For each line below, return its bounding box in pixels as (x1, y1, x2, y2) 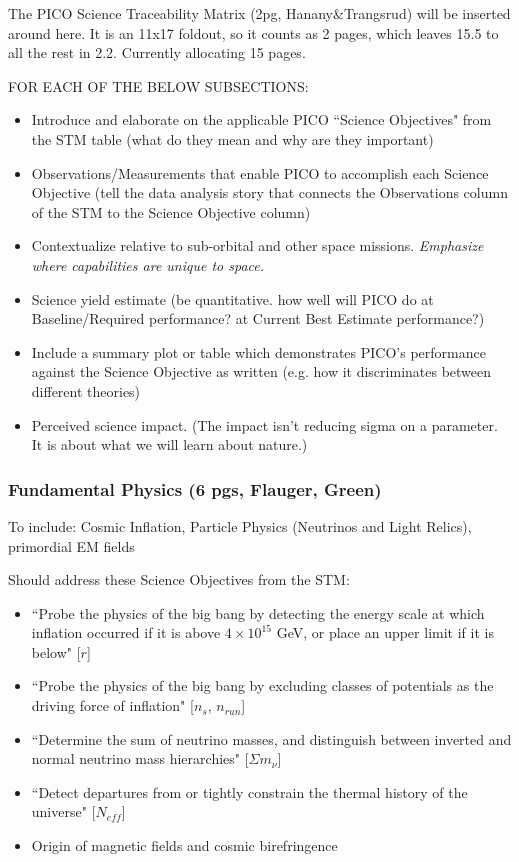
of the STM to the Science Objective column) (31, 201, 311, 222)
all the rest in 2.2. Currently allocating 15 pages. (8, 42, 306, 63)
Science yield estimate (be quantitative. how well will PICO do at (31, 288, 434, 309)
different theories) (31, 380, 141, 401)
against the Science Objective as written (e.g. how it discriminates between (31, 361, 492, 382)
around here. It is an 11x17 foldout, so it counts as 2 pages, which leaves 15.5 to (8, 22, 499, 43)
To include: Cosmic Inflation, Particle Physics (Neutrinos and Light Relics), (8, 515, 472, 536)
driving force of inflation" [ (31, 695, 194, 716)
